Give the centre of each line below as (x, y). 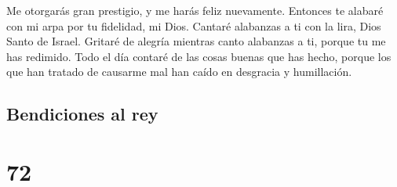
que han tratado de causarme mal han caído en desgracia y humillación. (179, 72)
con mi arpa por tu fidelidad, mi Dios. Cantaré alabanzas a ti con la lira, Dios (194, 25)
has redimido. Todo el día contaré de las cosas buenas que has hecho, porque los (199, 56)
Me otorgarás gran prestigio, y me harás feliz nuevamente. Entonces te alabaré (195, 10)
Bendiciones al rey (82, 114)
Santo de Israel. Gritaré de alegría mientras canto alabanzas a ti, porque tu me (196, 41)
